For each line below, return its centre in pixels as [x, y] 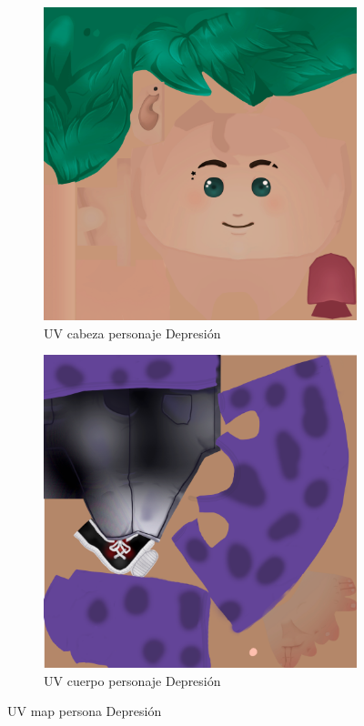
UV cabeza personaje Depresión [132, 333]
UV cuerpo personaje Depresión [132, 680]
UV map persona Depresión [85, 711]
